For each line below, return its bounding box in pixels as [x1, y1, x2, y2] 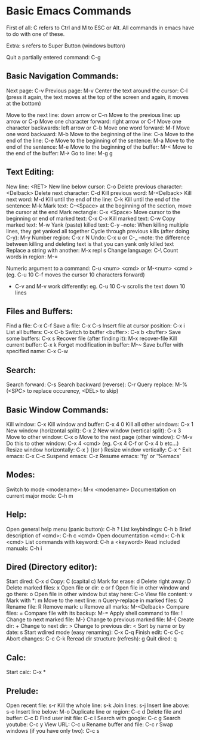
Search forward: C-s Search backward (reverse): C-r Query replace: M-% [6, 381, 188, 388]
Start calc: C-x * [6, 669, 46, 676]
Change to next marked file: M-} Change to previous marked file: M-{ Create [6, 616, 195, 623]
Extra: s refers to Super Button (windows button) [6, 42, 125, 49]
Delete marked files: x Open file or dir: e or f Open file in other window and [6, 584, 190, 591]
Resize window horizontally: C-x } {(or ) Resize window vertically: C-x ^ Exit [6, 446, 192, 453]
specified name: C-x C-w [6, 348, 69, 355]
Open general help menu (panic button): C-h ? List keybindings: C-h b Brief [6, 525, 191, 533]
